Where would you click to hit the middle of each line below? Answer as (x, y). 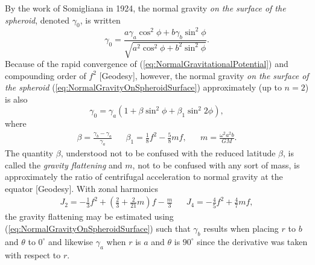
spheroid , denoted (37, 20)
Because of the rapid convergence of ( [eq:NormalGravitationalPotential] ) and (147, 64)
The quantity (29, 152)
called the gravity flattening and (64, 164)
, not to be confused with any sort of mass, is (216, 164)
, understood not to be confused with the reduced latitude (168, 152)
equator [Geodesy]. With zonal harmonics (81, 188)
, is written (100, 20)
